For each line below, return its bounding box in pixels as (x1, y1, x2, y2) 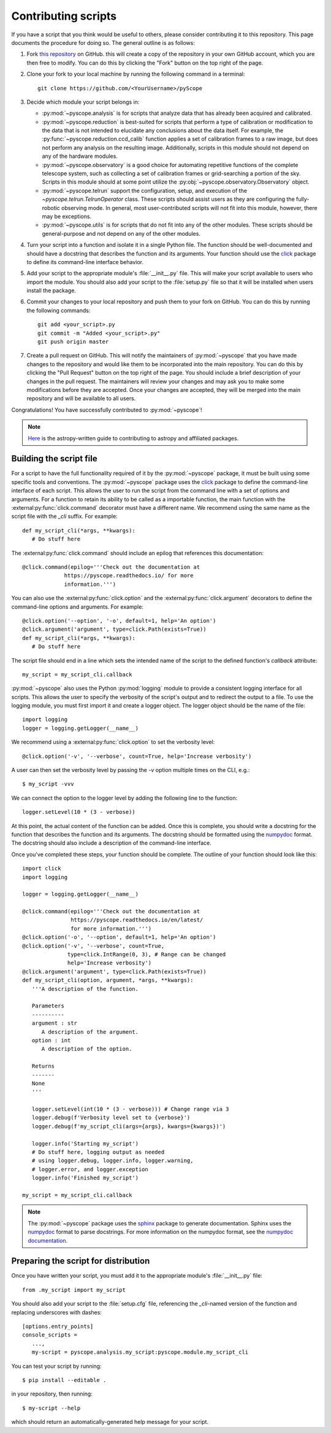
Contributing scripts (11, 9, 117, 23)
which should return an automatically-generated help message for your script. (11, 1418, 208, 1426)
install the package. (26, 287, 77, 294)
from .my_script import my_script (22, 1286, 126, 1293)
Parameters (31, 1002, 64, 1010)
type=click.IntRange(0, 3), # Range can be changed (67, 951, 226, 958)
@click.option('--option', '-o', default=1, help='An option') (22, 617, 216, 624)
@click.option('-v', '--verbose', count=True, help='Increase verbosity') (22, 752, 252, 760)
